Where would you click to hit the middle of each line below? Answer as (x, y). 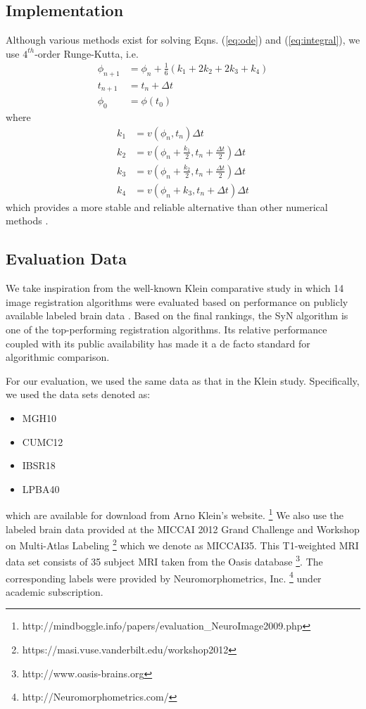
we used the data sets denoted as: (78, 394)
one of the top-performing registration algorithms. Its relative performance (166, 329)
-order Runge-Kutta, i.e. (87, 53)
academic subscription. (55, 591)
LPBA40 (41, 488)
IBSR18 (39, 465)
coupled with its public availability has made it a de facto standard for (158, 343)
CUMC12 (43, 441)
